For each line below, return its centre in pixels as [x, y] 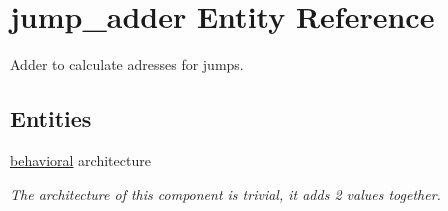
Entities [51, 118]
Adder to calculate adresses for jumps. [127, 64]
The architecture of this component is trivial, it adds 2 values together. [225, 193]
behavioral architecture [80, 159]
